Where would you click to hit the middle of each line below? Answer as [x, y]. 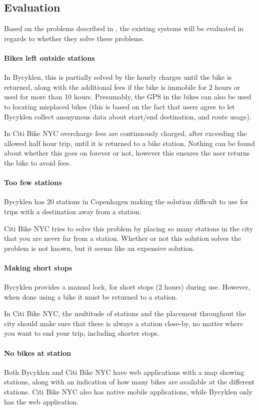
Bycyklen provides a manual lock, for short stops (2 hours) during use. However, [127, 287]
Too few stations [33, 182]
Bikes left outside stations [49, 57]
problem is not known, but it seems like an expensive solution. [99, 248]
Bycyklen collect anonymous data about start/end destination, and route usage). [128, 116]
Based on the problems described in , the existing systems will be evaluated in [124, 28]
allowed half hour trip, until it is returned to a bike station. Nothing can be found [129, 143]
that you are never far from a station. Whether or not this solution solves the [122, 238]
